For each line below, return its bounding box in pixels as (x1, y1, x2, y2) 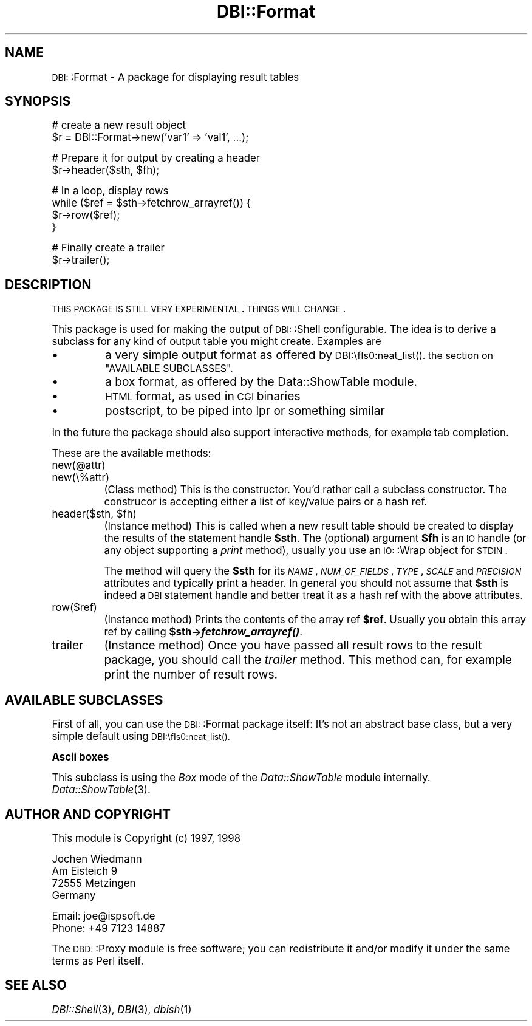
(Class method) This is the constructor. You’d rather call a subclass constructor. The (104, 484, 507, 496)
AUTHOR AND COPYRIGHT (5, 806, 171, 822)
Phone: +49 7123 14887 (52, 922, 165, 934)
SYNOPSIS (5, 94, 71, 109)
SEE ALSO (5, 977, 67, 993)
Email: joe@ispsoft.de (52, 909, 155, 922)
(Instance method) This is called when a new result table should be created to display (104, 520, 514, 533)
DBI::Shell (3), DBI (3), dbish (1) (52, 1003, 192, 1016)
